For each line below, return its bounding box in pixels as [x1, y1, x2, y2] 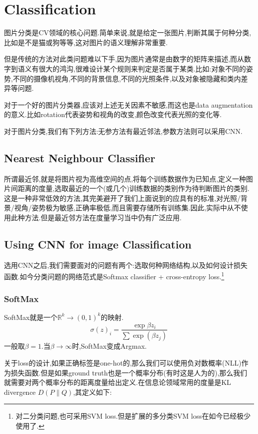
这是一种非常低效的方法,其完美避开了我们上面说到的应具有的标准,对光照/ [4, 192, 241, 203]
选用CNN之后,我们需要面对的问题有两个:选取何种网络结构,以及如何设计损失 [4, 259, 248, 270]
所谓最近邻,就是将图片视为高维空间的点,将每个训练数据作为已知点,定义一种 [4, 173, 246, 184]
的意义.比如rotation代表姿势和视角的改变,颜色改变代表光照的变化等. [4, 109, 222, 120]
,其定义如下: [73, 386, 112, 397]
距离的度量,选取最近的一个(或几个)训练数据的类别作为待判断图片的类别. [17, 183, 250, 193]
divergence [4, 386, 36, 397]
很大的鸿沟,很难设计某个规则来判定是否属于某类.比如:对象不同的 [38, 63, 246, 73]
